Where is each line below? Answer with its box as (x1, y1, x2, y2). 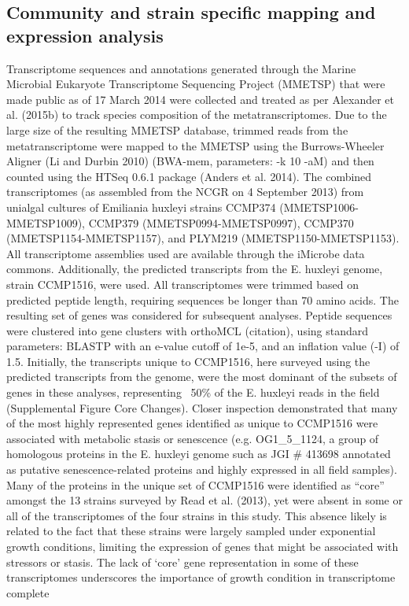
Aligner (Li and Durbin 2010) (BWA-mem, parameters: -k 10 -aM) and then (6, 153, 374, 169)
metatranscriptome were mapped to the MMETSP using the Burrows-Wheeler (6, 137, 385, 153)
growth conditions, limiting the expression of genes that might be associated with (6, 538, 399, 554)
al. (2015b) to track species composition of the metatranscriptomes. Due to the (6, 106, 387, 123)
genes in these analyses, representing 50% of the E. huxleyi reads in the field (6, 384, 380, 401)
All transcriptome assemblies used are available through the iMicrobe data (6, 245, 365, 261)
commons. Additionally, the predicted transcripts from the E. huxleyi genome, (6, 261, 383, 277)
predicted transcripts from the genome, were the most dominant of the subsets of (6, 368, 397, 385)
